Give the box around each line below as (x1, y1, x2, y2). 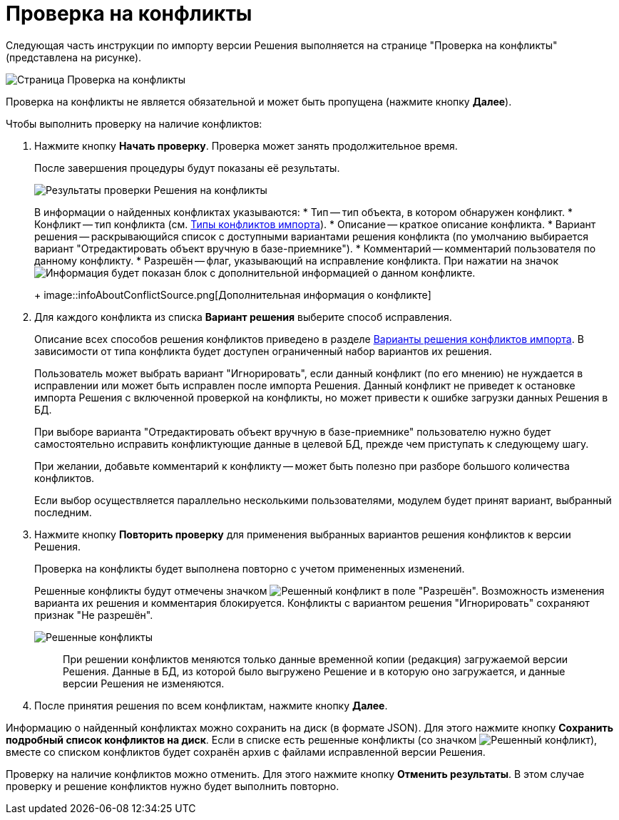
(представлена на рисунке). (6, 51, 142, 63)
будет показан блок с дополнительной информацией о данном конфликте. (111, 266, 476, 279)
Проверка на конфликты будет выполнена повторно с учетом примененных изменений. (34, 562, 465, 575)
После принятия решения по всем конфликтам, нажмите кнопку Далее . (34, 699, 388, 712)
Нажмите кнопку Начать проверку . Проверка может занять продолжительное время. (34, 139, 458, 152)
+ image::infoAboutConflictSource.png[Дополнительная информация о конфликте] (34, 288, 431, 301)
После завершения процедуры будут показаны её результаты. (34, 161, 340, 174)
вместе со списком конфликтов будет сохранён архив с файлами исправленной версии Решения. (6, 745, 486, 758)
